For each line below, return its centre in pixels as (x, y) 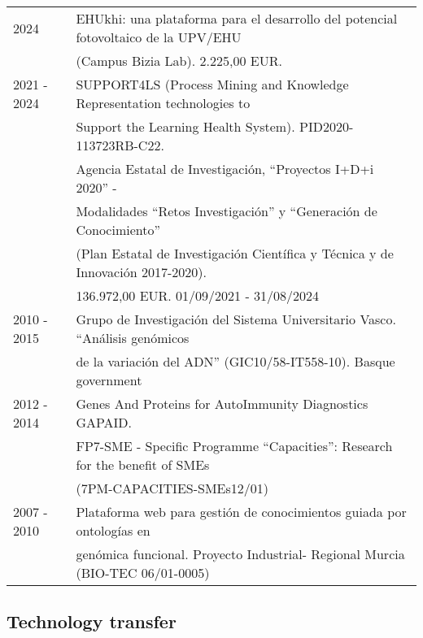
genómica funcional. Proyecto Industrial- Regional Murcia (240, 554)
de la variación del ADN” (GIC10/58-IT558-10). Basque (235, 361)
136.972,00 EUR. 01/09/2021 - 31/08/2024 (198, 295)
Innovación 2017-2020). (141, 272)
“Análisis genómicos (133, 338)
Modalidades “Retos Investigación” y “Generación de (227, 211)
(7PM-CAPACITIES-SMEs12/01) (172, 488)
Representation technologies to (163, 103)
